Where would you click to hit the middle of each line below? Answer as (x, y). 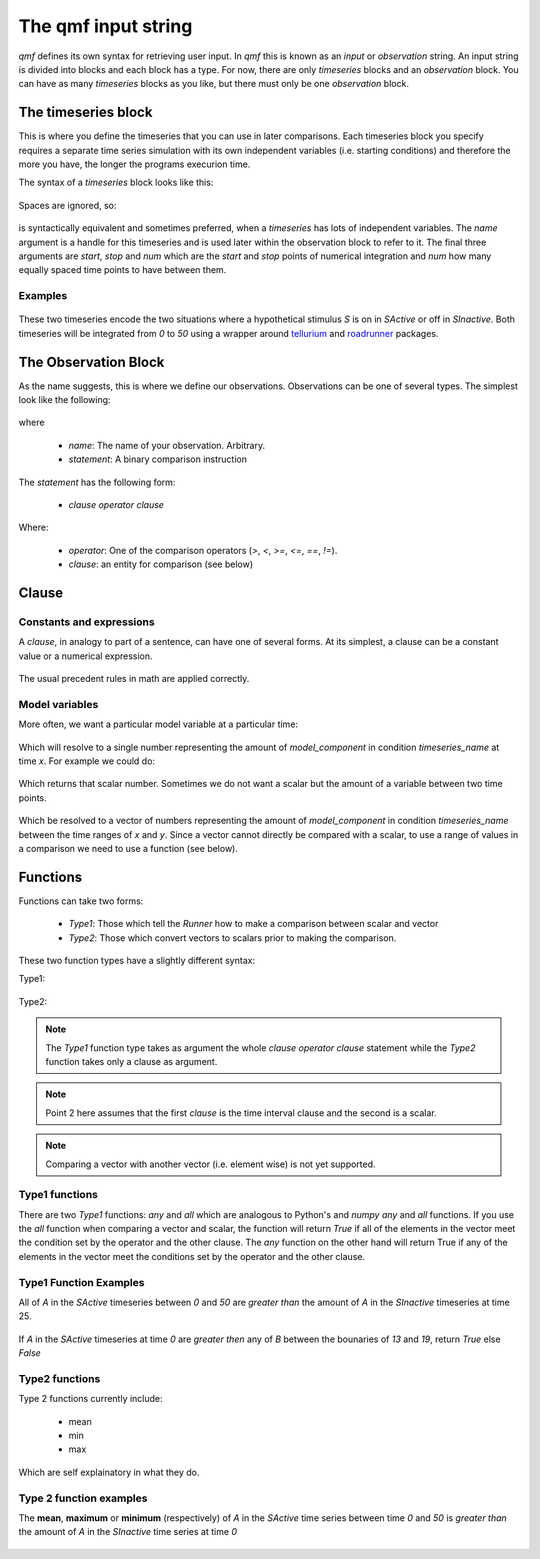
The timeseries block (85, 112)
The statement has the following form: (97, 482)
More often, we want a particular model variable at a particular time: (158, 724)
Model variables (58, 704)
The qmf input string (105, 26)
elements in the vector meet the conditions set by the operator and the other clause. (191, 1256)
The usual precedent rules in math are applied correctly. (134, 679)
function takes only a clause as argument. (131, 1061)
